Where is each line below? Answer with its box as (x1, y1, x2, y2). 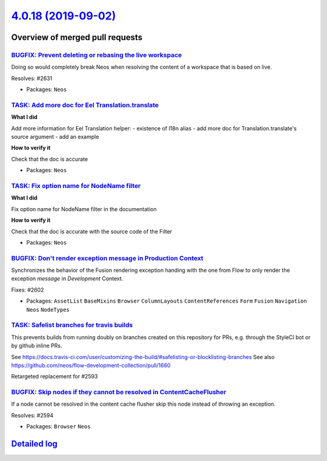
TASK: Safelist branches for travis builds (11, 321, 133, 329)
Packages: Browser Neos (26, 423, 91, 430)
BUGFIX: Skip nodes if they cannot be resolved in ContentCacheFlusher (11, 388, 226, 397)
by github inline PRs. (11, 342, 62, 349)
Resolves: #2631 (11, 75, 53, 82)
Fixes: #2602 (11, 286, 44, 294)
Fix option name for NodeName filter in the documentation (11, 205, 157, 212)
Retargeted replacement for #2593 (11, 373, 98, 380)
